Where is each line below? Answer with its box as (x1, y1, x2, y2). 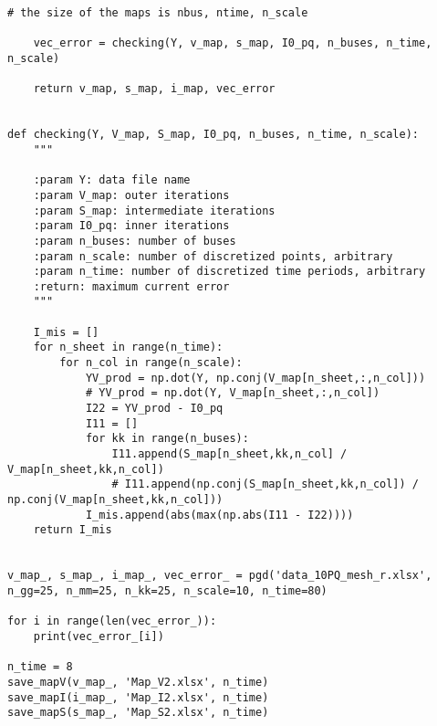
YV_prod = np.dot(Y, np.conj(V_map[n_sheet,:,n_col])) (85, 371, 426, 384)
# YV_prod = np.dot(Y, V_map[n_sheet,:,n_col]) (85, 386, 380, 400)
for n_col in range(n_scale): (59, 356, 243, 370)
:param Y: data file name (33, 174, 191, 187)
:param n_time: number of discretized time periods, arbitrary (33, 265, 426, 279)
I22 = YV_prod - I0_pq (85, 402, 224, 416)
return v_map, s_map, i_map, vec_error (33, 82, 276, 96)
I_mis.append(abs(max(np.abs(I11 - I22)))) (85, 508, 354, 521)
